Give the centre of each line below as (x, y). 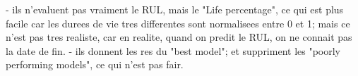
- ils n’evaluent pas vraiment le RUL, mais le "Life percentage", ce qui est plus (175, 9)
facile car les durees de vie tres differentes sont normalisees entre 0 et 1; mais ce (178, 23)
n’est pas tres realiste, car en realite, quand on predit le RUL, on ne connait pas (179, 37)
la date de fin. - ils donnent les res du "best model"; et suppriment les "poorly (173, 50)
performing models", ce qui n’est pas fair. (95, 64)
